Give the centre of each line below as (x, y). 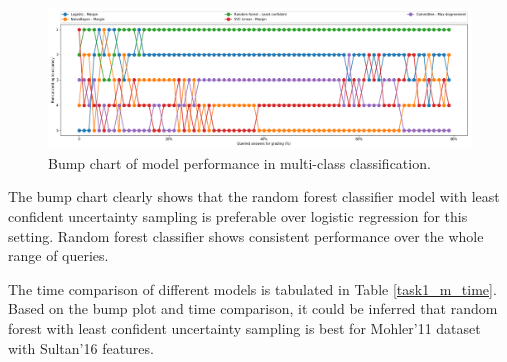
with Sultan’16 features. (81, 347)
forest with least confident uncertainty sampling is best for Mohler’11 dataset (244, 327)
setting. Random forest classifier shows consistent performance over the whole (246, 235)
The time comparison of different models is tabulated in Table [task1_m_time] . (252, 288)
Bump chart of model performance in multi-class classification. (239, 162)
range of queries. (58, 255)
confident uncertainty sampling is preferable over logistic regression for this (238, 215)
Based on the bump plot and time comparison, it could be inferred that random (253, 308)
